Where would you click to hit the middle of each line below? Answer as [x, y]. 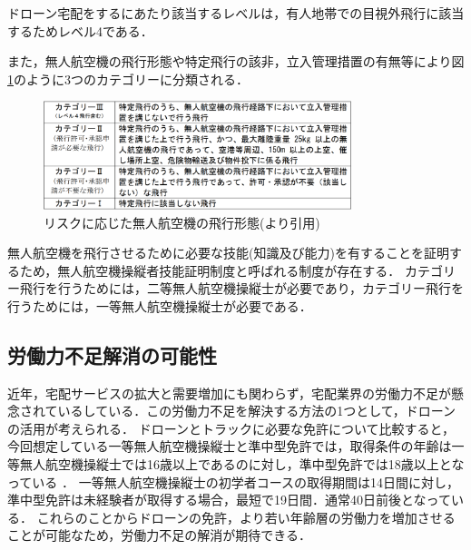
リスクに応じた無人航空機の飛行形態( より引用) [182, 222]
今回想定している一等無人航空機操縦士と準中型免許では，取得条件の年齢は [230, 446]
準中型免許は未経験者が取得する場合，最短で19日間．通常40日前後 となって [229, 500]
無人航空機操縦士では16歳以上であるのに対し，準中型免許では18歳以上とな [242, 464]
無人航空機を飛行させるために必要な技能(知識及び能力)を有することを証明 [228, 253]
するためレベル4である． [80, 30]
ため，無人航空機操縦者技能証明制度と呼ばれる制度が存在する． [210, 270]
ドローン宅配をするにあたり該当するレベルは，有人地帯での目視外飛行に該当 [236, 13]
